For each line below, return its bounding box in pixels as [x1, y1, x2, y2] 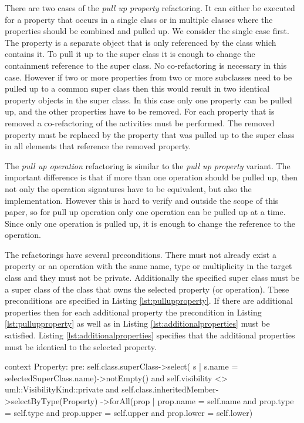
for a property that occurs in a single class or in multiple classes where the [5, 13, 273, 25]
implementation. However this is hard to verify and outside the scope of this [5, 194, 279, 206]
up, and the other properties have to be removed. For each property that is [5, 105, 275, 117]
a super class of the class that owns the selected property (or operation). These [5, 283, 289, 295]
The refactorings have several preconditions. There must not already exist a [5, 248, 276, 260]
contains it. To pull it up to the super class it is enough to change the [5, 48, 255, 60]
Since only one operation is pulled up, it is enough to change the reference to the [5, 217, 295, 229]
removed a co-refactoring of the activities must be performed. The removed [5, 116, 275, 129]
